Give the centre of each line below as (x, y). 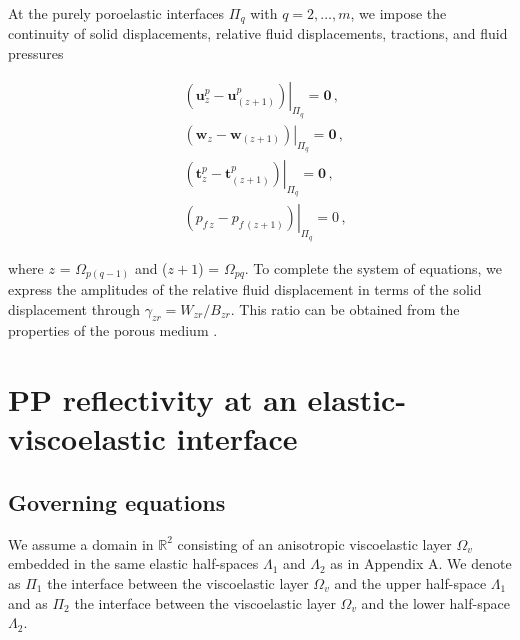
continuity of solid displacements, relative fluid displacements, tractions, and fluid (258, 33)
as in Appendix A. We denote (421, 563)
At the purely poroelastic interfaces (116, 13)
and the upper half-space (410, 583)
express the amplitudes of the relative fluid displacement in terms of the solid (245, 289)
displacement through (74, 308)
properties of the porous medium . (113, 330)
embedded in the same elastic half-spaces (133, 563)
